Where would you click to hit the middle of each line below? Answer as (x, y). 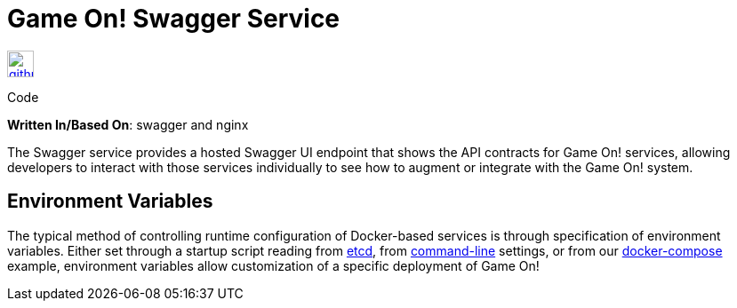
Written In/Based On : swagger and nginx (128, 124)
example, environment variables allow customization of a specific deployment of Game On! (273, 265)
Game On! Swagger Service (174, 19)
